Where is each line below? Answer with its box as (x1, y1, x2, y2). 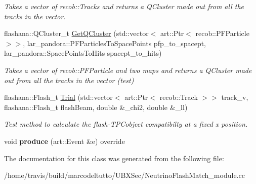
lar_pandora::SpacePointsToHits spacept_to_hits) (4, 48, 162, 58)
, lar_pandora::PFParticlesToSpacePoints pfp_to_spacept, (23, 38, 206, 48)
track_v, (221, 92, 248, 102)
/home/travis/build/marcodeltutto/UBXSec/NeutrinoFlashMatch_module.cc (4, 170, 245, 180)
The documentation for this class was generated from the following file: (4, 153, 224, 163)
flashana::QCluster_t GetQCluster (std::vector (4, 28, 149, 39)
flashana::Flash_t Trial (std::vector (4, 92, 113, 102)
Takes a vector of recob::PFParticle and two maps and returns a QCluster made (4, 64, 252, 75)
